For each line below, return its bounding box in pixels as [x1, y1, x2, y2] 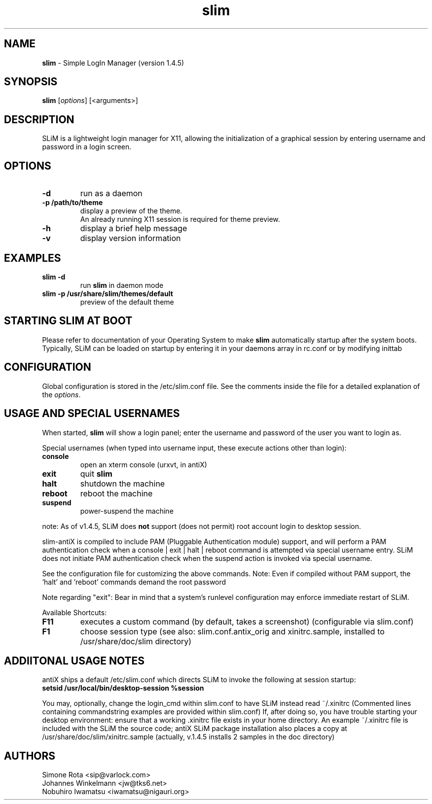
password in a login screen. [42, 142, 132, 151]
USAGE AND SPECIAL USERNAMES [4, 407, 180, 420]
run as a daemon [80, 188, 143, 199]
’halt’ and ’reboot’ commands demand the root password [42, 577, 226, 586]
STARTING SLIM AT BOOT [4, 315, 133, 327]
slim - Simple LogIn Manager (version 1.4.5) [42, 58, 184, 67]
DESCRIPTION [4, 113, 74, 126]
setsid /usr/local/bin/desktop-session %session [42, 684, 204, 693]
